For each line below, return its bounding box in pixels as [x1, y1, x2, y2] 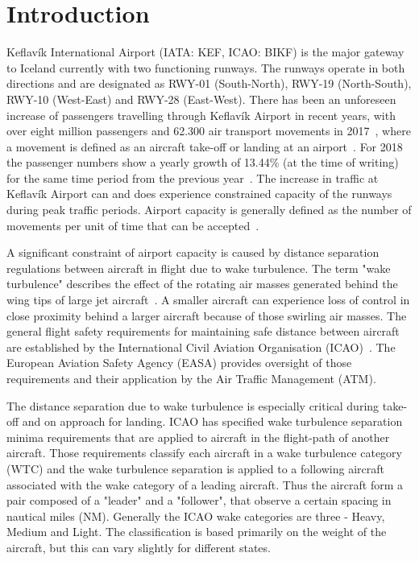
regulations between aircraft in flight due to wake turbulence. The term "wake [6, 259, 391, 276]
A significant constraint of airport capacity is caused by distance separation [6, 244, 380, 261]
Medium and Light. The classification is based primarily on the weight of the [6, 523, 387, 540]
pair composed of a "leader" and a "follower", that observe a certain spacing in [6, 492, 392, 509]
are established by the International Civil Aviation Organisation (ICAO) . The [6, 338, 396, 355]
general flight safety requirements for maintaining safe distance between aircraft [6, 323, 400, 340]
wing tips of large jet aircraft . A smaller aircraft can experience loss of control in [6, 291, 410, 308]
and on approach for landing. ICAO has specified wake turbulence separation [22, 413, 403, 430]
